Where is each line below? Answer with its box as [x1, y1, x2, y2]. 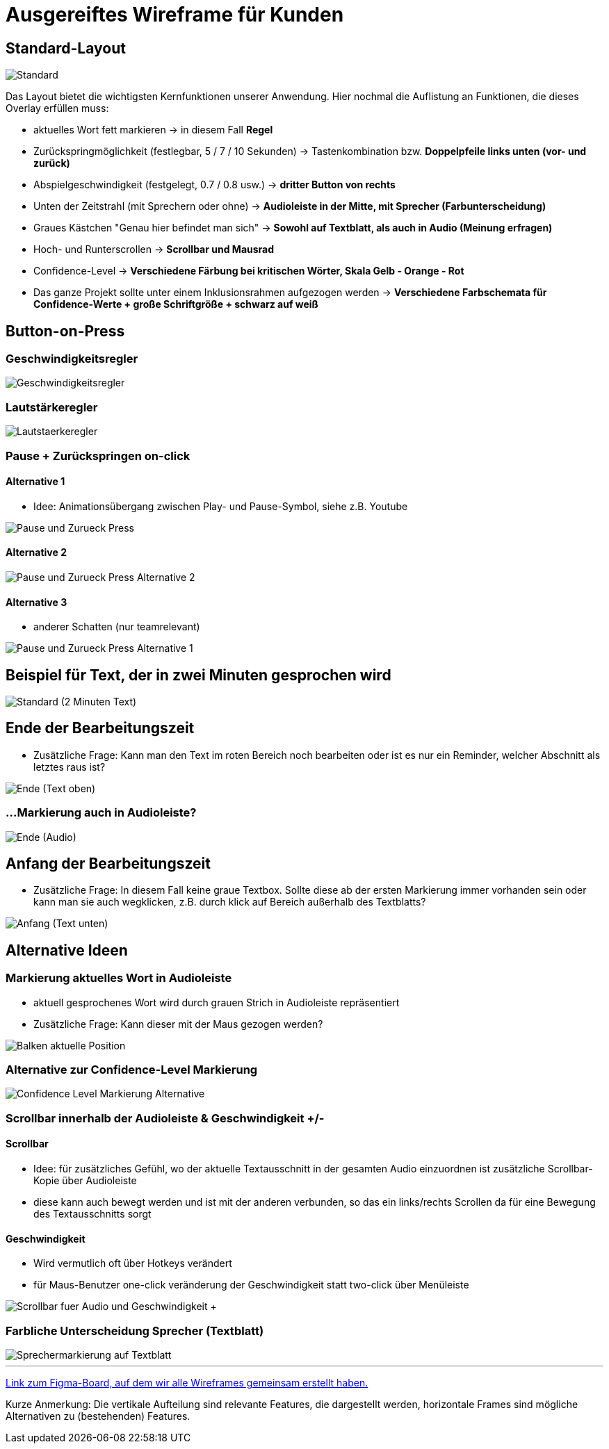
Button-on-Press [6, 322, 125, 340]
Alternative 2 [6, 546, 67, 559]
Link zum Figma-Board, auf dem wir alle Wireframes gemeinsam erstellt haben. [6, 1376, 368, 1389]
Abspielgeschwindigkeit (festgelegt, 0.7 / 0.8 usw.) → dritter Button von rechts [33, 179, 396, 191]
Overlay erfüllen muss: [6, 102, 109, 115]
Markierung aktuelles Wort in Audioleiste [6, 971, 232, 985]
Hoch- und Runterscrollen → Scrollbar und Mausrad [33, 243, 275, 256]
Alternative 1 [6, 475, 65, 488]
